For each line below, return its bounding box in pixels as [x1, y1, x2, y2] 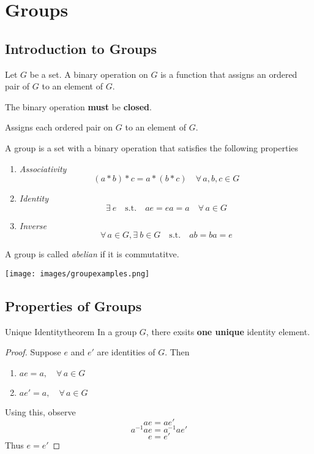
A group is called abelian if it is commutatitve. [5, 248, 179, 260]
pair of [5, 80, 30, 93]
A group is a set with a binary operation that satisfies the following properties [5, 141, 299, 154]
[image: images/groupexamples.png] [5, 269, 150, 278]
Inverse [19, 219, 47, 232]
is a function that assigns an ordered [160, 67, 297, 80]
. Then [165, 346, 190, 358]
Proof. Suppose [5, 346, 61, 358]
